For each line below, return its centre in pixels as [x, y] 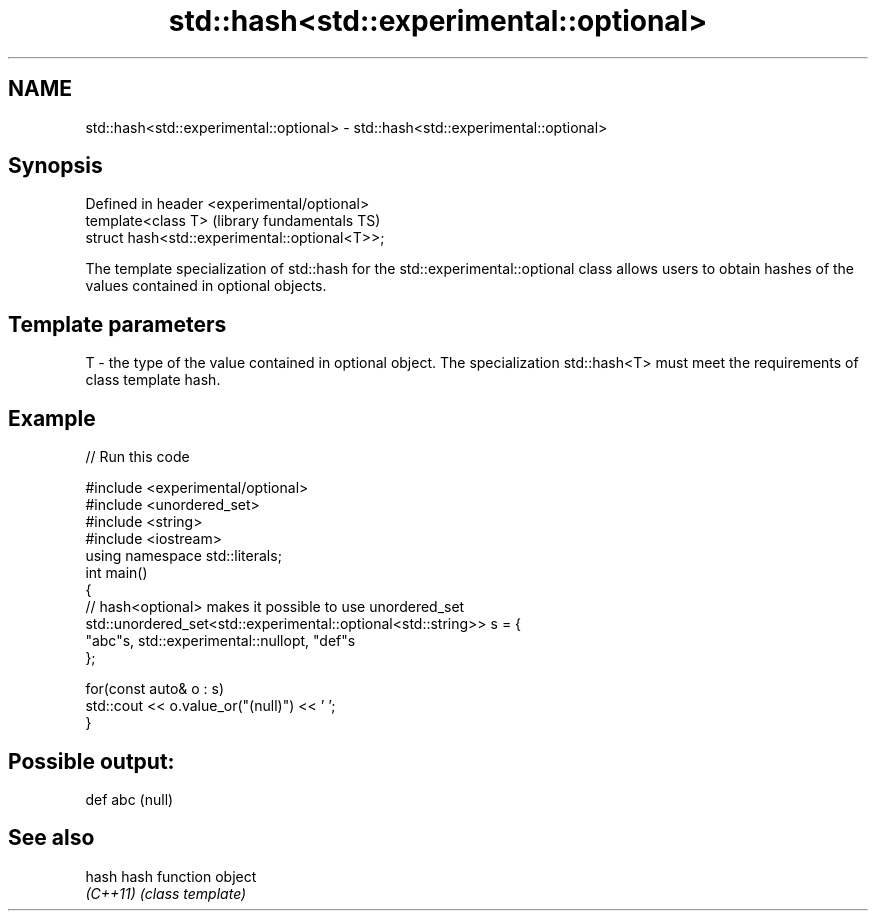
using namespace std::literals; [183, 556]
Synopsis [55, 166]
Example [52, 418]
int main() [116, 573]
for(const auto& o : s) [155, 689]
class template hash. [153, 380]
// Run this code [137, 457]
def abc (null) [129, 799]
